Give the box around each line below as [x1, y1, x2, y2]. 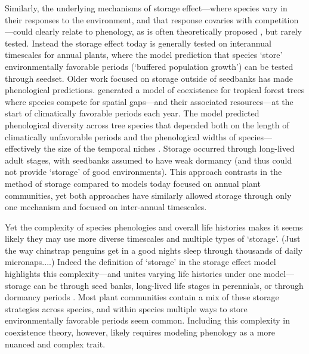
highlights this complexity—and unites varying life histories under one [5, 267, 261, 280]
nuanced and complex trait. [5, 337, 106, 350]
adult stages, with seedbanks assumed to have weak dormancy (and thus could [5, 153, 292, 166]
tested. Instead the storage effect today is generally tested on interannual [5, 36, 271, 49]
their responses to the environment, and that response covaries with [5, 13, 252, 26]
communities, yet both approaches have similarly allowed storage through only [5, 189, 292, 201]
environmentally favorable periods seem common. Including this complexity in [5, 314, 290, 327]
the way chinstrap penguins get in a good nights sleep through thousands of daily [5, 244, 303, 256]
